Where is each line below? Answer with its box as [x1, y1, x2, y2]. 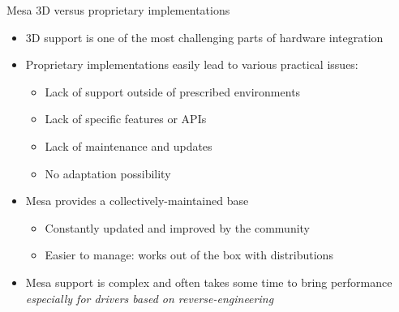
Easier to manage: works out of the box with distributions [45, 246, 333, 263]
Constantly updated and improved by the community [45, 219, 311, 236]
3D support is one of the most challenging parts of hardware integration [25, 28, 384, 45]
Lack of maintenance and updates [45, 137, 212, 154]
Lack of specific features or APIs [45, 110, 207, 127]
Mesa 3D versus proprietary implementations [6, 2, 230, 18]
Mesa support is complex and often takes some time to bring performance [25, 273, 393, 290]
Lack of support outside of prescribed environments [45, 83, 301, 100]
